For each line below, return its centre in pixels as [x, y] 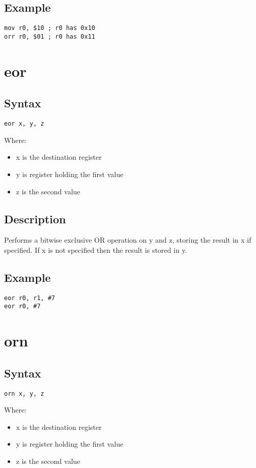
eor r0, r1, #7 [30, 298]
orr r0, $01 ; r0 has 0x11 [50, 36]
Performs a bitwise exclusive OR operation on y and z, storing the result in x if [128, 240]
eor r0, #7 [22, 306]
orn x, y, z [24, 393]
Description [35, 218]
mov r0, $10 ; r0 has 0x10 [50, 28]
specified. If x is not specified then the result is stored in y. [96, 250]
